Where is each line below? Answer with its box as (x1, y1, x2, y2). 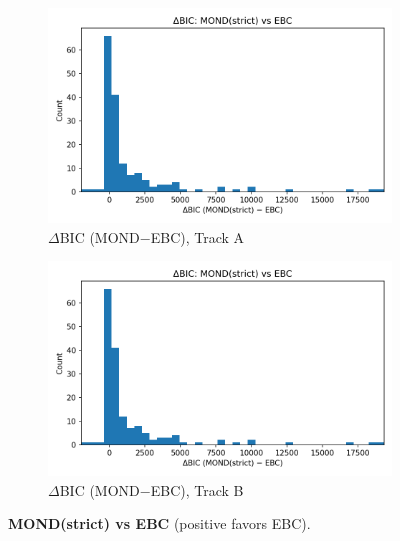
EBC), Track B (150, 479, 244, 500)
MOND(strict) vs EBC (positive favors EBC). (8, 513, 311, 534)
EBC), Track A (150, 226, 245, 247)
